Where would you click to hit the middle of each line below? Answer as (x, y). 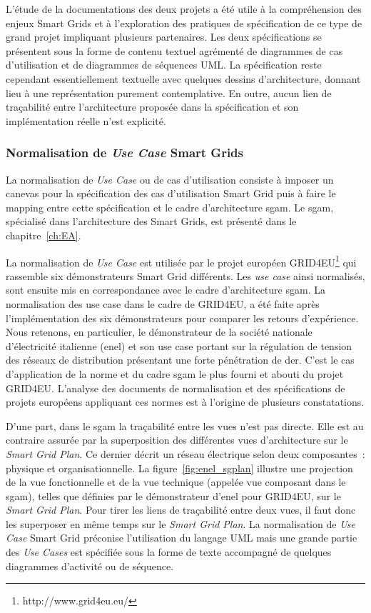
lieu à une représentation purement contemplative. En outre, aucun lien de (169, 93)
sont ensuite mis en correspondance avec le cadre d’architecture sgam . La (166, 290)
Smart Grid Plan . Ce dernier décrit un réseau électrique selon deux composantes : (185, 453)
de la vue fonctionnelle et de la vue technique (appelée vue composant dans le (176, 482)
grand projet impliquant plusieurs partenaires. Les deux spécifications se (164, 37)
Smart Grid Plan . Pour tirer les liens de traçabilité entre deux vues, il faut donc (181, 510)
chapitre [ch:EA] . (44, 235)
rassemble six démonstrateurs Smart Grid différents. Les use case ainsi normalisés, (185, 275)
